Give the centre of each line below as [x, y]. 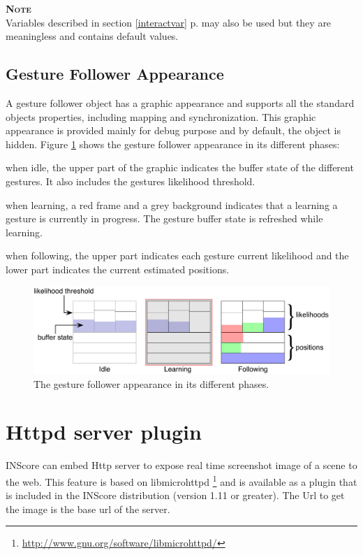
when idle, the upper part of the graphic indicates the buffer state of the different [180, 167]
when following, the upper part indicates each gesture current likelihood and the [177, 255]
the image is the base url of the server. [88, 509]
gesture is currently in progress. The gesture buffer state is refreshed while [164, 218]
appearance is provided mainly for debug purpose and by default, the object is [173, 130]
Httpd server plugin [104, 432]
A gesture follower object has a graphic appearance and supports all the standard [180, 102]
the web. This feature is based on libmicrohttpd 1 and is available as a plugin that [181, 480]
